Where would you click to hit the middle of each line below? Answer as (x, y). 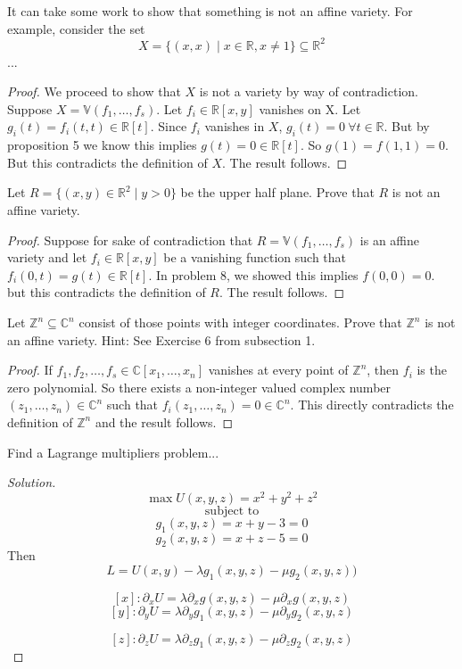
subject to (232, 511)
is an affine (389, 240)
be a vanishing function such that (255, 257)
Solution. (32, 482)
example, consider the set (76, 28)
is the (432, 370)
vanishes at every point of (278, 370)
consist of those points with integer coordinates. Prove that (240, 322)
